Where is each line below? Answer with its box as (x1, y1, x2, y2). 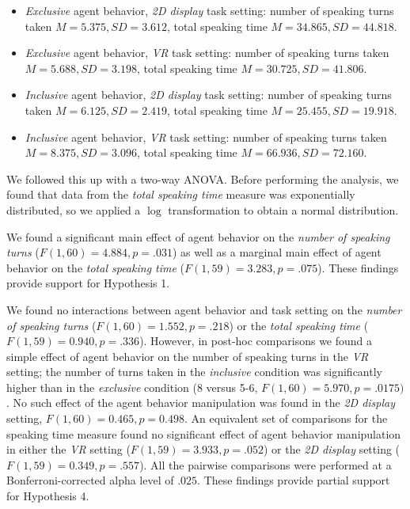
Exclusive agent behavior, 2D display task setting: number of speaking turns (25, 2, 394, 18)
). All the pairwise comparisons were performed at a (139, 456, 392, 473)
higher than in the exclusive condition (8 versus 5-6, (6, 378, 258, 395)
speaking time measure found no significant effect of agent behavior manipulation (6, 425, 401, 442)
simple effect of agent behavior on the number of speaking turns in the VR (6, 348, 369, 364)
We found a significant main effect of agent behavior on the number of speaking (6, 228, 390, 245)
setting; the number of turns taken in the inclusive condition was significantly (6, 363, 382, 380)
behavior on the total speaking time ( (6, 259, 185, 275)
